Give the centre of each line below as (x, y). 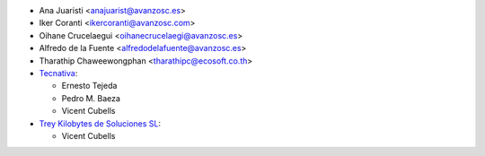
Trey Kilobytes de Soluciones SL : (100, 123)
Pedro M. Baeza (91, 98)
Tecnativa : (58, 73)
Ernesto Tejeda (89, 86)
